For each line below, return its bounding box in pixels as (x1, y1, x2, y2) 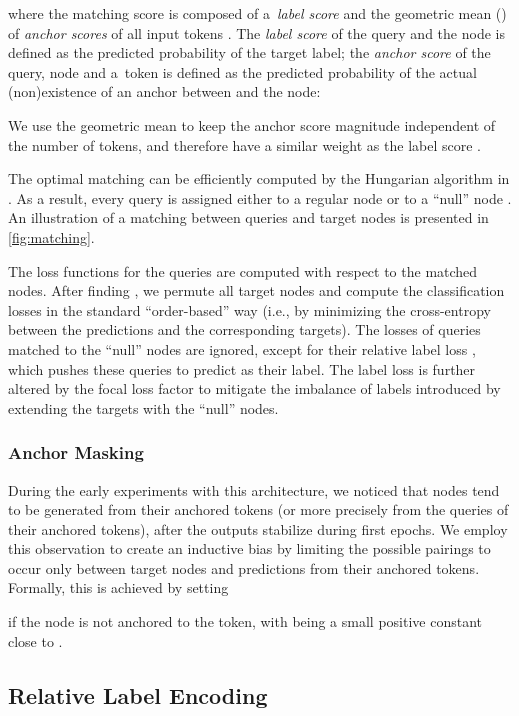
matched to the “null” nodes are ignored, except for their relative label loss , (8, 338, 476, 359)
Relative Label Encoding (8, 679, 268, 710)
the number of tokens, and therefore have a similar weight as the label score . (8, 134, 481, 155)
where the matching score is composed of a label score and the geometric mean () (8, 3, 507, 23)
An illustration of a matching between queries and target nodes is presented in (8, 207, 489, 228)
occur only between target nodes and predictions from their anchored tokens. (8, 557, 480, 578)
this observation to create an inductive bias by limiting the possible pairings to (8, 538, 491, 559)
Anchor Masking (8, 440, 144, 465)
